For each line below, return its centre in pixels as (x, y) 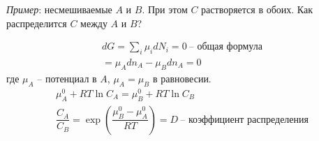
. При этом (165, 9)
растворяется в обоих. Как (257, 9)
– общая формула (225, 47)
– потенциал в (67, 78)
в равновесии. (182, 78)
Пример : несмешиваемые (59, 9)
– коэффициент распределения (244, 120)
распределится (37, 23)
